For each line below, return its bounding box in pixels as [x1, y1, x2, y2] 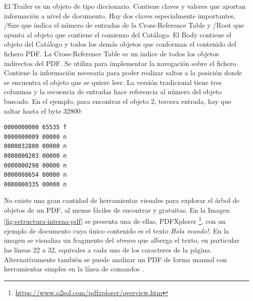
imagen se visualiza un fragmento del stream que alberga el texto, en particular [4, 235, 240, 245]
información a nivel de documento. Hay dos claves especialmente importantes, [4, 10, 235, 20]
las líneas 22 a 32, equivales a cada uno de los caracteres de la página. [4, 244, 212, 254]
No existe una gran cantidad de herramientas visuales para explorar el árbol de [4, 195, 239, 205]
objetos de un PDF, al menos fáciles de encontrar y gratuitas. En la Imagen [4, 204, 230, 215]
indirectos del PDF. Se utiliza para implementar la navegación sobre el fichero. [4, 58, 238, 68]
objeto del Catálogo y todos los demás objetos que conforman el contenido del [4, 39, 236, 49]
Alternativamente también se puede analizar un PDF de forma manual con [4, 254, 227, 264]
